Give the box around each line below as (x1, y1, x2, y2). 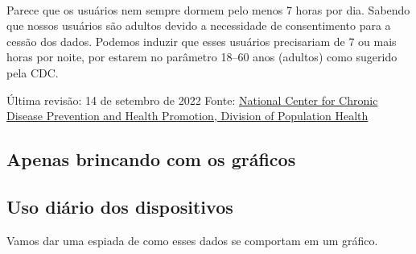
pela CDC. (6, 64, 59, 81)
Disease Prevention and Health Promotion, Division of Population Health (6, 107, 369, 124)
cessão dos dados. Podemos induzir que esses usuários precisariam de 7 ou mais (6, 32, 397, 49)
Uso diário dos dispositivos (6, 194, 233, 219)
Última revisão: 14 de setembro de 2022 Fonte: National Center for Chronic (6, 91, 378, 108)
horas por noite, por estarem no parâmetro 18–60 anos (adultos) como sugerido (6, 48, 397, 65)
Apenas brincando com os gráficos (6, 147, 296, 172)
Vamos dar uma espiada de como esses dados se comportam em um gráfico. (6, 231, 378, 248)
